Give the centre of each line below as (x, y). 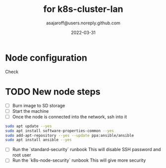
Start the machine (30, 111)
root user (22, 155)
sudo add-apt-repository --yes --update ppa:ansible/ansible (70, 135)
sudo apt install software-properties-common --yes (59, 131)
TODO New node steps (53, 92)
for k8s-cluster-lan (83, 9)
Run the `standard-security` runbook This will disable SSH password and (86, 150)
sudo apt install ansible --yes (38, 140)
